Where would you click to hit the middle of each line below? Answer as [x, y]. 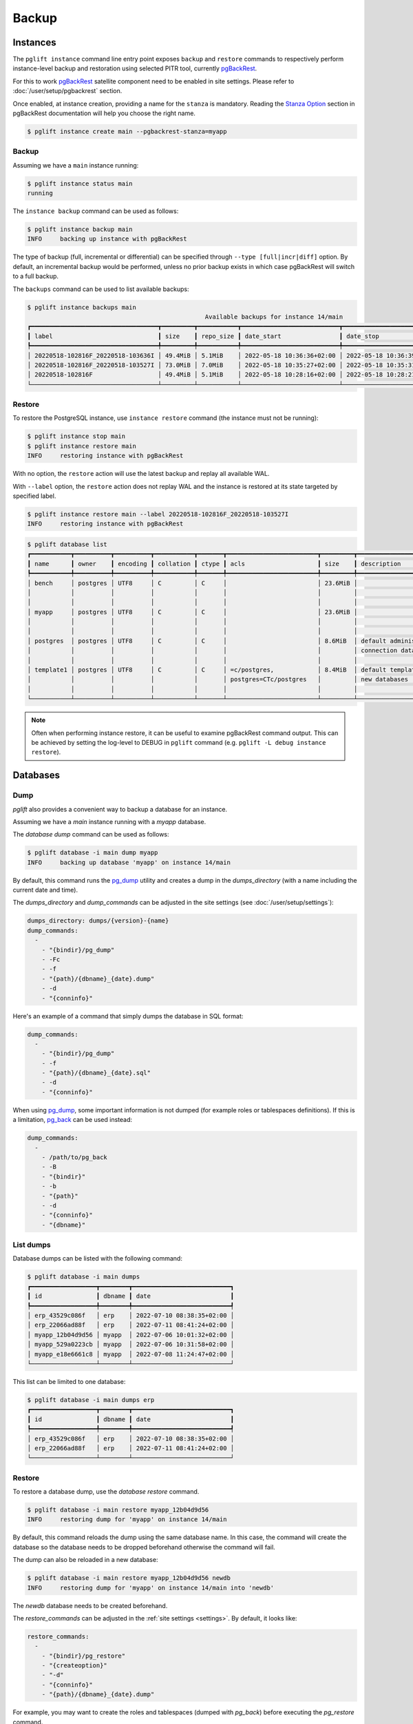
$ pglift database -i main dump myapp [93, 853]
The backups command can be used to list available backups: [101, 289]
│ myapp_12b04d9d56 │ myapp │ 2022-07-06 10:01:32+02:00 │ [131, 1335]
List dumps [32, 1245]
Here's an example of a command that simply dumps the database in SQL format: [128, 1016]
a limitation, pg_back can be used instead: [73, 1120]
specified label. [34, 496]
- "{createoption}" [75, 1666]
